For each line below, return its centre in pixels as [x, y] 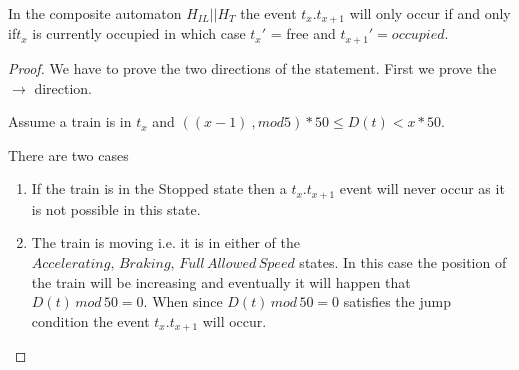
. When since [183, 301]
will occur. [234, 320]
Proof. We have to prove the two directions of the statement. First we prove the [252, 67]
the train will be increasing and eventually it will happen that [221, 281]
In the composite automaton [95, 13]
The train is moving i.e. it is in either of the [165, 242]
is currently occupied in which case [139, 33]
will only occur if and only [430, 13]
